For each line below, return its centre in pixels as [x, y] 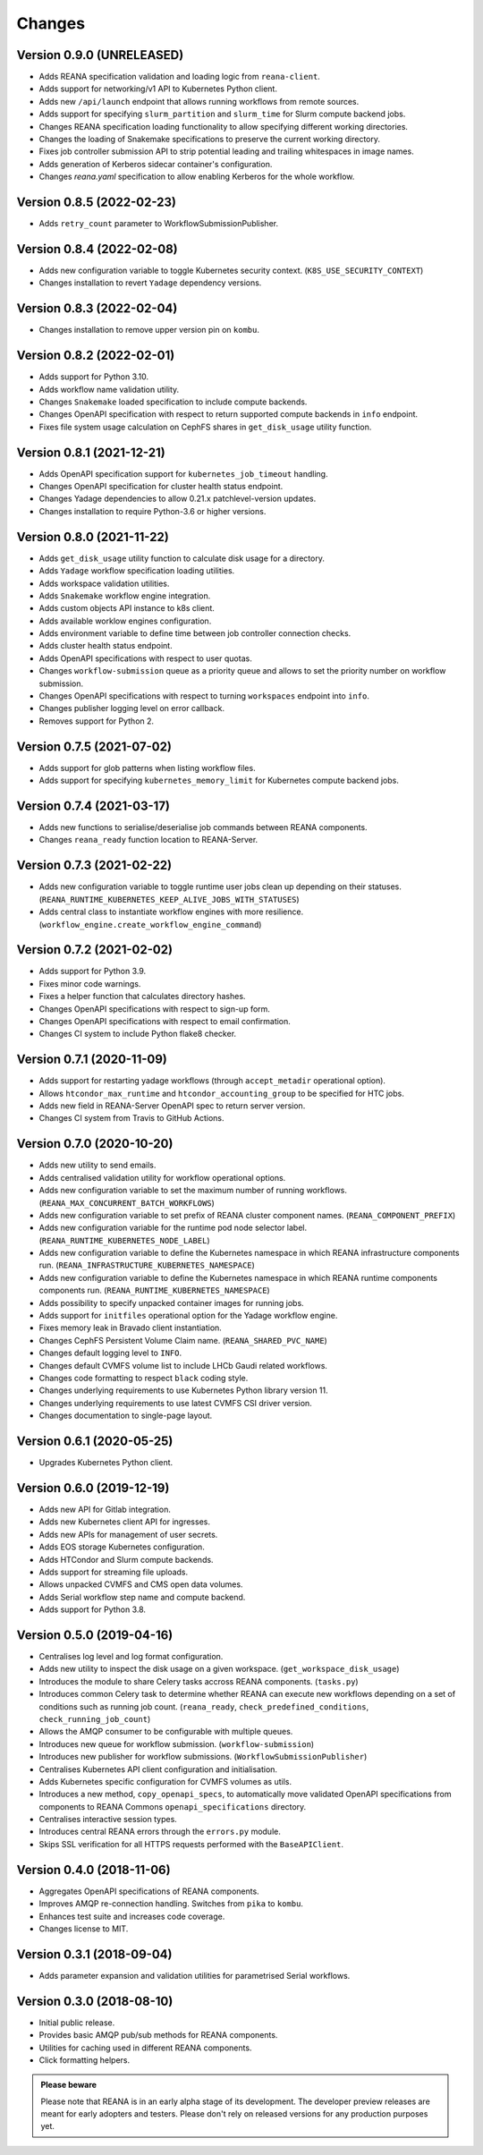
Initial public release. [77, 2023]
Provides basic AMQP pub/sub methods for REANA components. [158, 2035]
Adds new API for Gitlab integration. [105, 1509]
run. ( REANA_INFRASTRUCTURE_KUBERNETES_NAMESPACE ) [147, 1265]
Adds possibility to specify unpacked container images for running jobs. [171, 1302]
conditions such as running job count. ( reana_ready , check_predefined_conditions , [204, 1706]
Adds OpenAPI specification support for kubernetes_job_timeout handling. [183, 473]
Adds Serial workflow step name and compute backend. [142, 1597]
